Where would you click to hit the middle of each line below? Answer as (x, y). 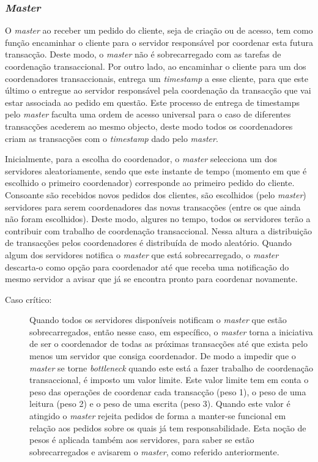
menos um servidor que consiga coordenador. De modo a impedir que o (163, 356)
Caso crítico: (28, 299)
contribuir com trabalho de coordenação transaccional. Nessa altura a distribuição (158, 230)
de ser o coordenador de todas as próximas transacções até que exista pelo (168, 344)
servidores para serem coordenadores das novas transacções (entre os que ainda (153, 207)
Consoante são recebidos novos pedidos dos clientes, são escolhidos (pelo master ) (156, 194)
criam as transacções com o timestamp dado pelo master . (112, 138)
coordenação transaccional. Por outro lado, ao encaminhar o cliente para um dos (156, 66)
